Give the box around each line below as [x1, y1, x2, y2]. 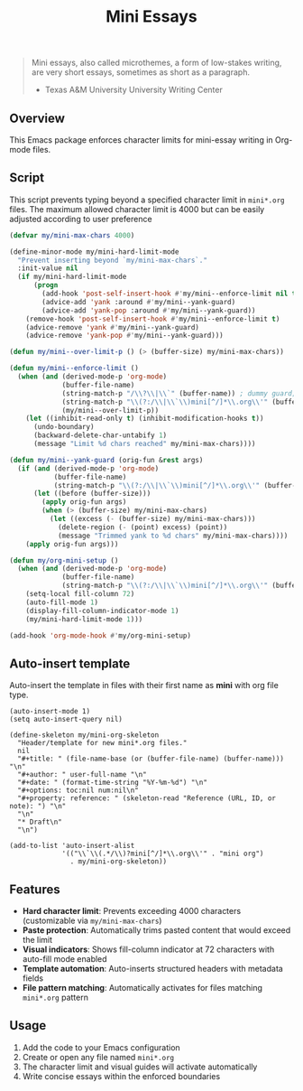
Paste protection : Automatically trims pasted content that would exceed [22, 925, 291, 936]
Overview [9, 110, 66, 126]
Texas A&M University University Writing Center [44, 84, 223, 96]
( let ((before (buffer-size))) [32, 490, 151, 499]
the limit [22, 935, 52, 946]
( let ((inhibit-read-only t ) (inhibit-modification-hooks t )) [25, 414, 264, 424]
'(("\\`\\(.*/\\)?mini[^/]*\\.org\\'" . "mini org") [61, 849, 264, 859]
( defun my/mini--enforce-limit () [9, 364, 140, 373]
